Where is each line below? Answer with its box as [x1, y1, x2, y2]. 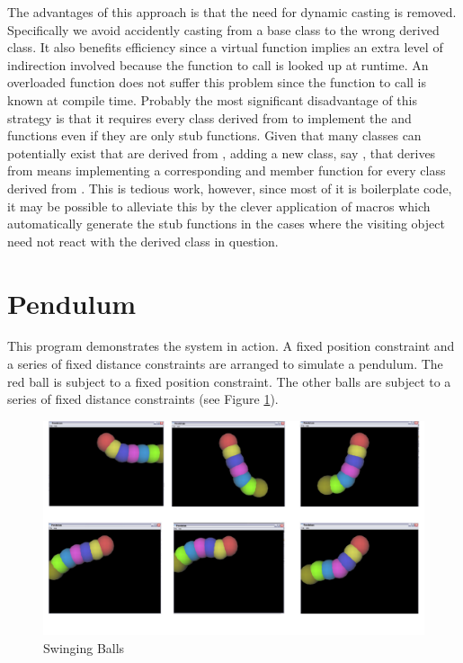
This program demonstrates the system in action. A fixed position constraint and [7, 336, 455, 355]
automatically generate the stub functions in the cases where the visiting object [7, 214, 445, 233]
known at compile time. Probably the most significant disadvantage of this [7, 90, 417, 109]
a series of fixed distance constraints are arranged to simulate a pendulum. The [7, 354, 443, 373]
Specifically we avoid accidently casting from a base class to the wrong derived [7, 20, 440, 39]
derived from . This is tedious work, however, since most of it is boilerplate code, [7, 178, 452, 197]
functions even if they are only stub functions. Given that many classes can [7, 126, 422, 145]
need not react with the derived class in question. [7, 231, 279, 250]
